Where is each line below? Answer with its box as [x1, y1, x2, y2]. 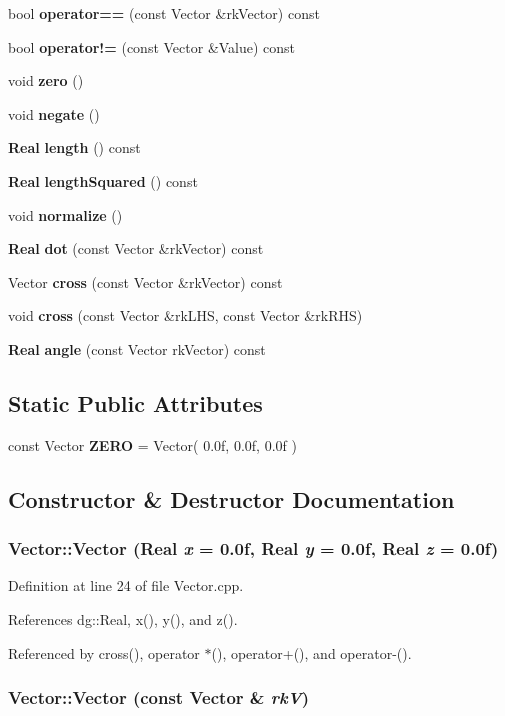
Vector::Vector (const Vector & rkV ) [8, 685, 310, 710]
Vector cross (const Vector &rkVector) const [8, 271, 283, 292]
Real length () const [8, 137, 141, 158]
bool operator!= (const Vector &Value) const [8, 36, 296, 57]
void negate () [8, 103, 100, 124]
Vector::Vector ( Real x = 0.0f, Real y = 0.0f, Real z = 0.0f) [8, 536, 499, 561]
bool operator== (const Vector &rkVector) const [8, 3, 320, 23]
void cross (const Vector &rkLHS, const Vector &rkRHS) [8, 305, 363, 326]
